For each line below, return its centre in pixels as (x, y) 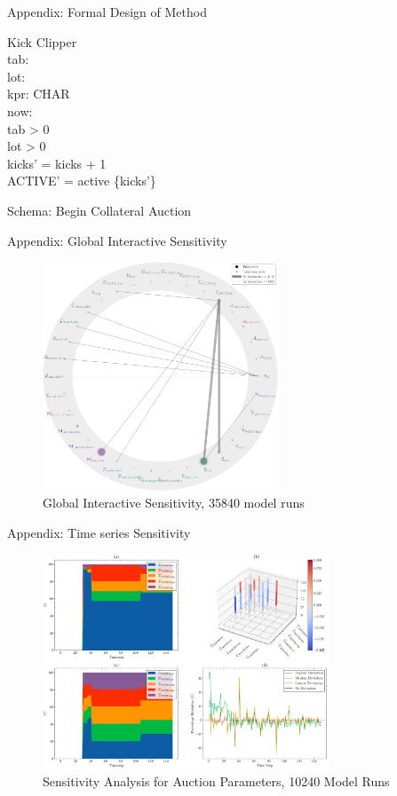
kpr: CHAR (39, 94)
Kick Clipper (42, 41)
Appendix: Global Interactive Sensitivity (117, 240)
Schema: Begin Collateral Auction (99, 210)
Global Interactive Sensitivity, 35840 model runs (174, 503)
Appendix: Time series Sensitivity (99, 532)
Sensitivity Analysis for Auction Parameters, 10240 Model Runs (216, 780)
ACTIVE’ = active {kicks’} (82, 181)
